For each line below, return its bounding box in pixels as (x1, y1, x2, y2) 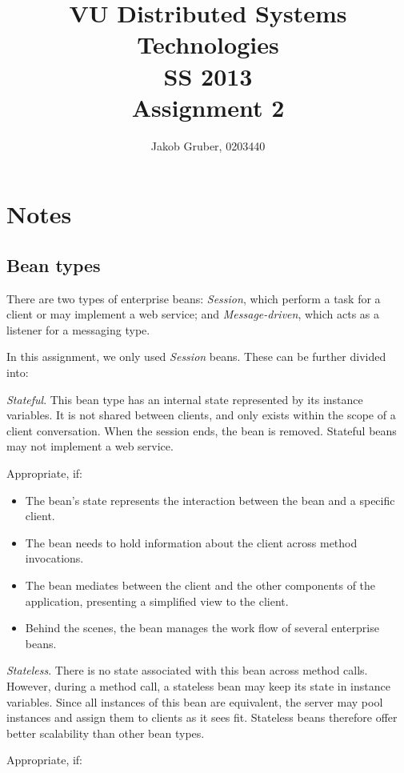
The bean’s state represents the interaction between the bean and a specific (25, 491, 395, 508)
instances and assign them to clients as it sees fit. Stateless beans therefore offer (6, 709, 398, 726)
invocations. (25, 550, 84, 567)
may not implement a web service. (6, 438, 174, 455)
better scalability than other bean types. (6, 724, 205, 741)
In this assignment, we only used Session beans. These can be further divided (6, 348, 386, 365)
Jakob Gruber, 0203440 (150, 137, 266, 154)
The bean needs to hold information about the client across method (25, 534, 358, 551)
